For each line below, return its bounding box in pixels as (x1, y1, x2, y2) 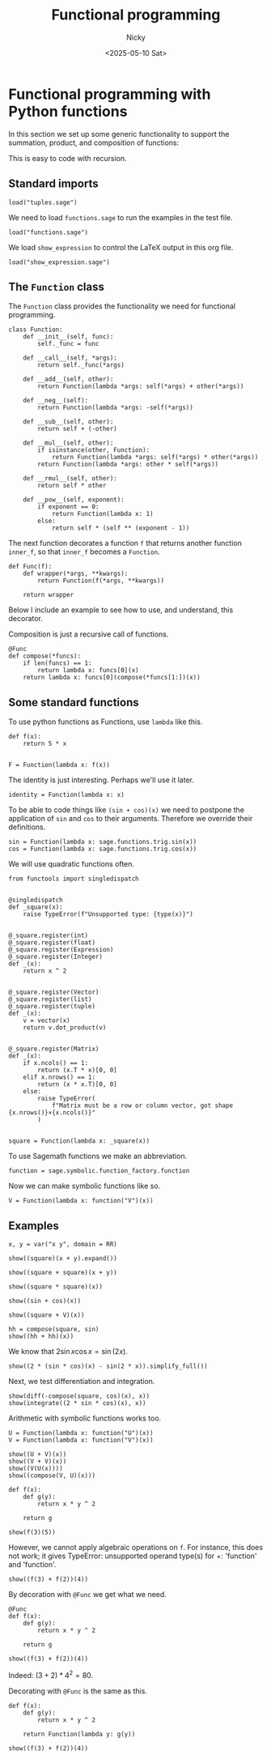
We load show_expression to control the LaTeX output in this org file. (8, 242, 234, 252)
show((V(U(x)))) (8, 1464, 63, 1472)
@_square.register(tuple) (8, 1003, 95, 1011)
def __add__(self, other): (23, 375, 114, 384)
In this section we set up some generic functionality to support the (8, 129, 230, 138)
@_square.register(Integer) (8, 953, 104, 961)
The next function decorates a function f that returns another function (8, 539, 243, 548)
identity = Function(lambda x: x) (8, 791, 125, 799)
